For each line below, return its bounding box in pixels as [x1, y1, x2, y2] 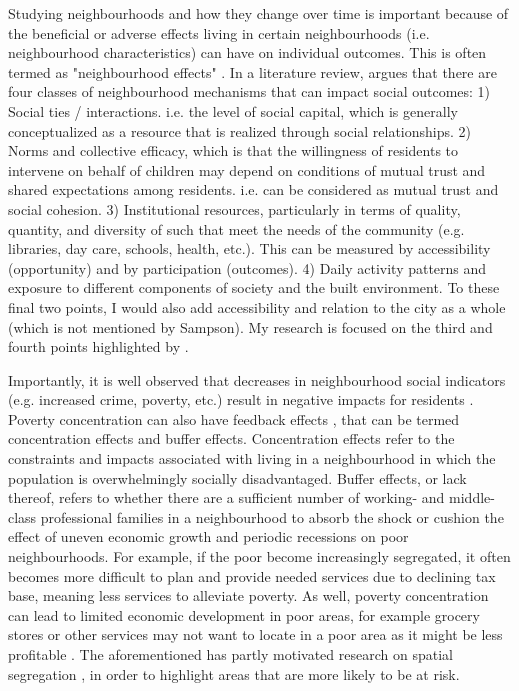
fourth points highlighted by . [8, 336, 189, 357]
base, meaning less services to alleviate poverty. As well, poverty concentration [8, 585, 489, 606]
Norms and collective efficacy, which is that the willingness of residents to [8, 140, 459, 161]
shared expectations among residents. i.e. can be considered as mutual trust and [8, 179, 499, 200]
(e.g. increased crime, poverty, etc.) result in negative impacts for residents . [8, 389, 474, 410]
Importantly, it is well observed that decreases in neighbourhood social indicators [8, 369, 506, 390]
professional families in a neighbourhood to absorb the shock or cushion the [40, 506, 504, 527]
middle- [449, 487, 495, 508]
